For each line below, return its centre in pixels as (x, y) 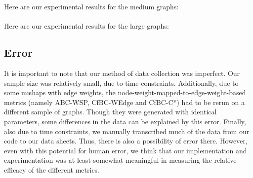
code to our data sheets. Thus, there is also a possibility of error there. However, (126, 141)
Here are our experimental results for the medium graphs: (91, 6)
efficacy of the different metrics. (52, 169)
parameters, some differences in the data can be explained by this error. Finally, (125, 121)
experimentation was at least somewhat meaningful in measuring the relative (120, 160)
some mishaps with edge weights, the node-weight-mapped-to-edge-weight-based (125, 92)
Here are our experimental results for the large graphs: (86, 26)
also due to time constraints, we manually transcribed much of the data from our (127, 131)
